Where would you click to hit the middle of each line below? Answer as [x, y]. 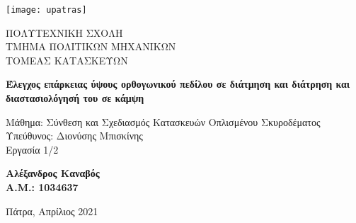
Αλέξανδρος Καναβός [53, 173]
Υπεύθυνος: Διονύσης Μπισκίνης [74, 136]
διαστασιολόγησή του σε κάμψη [75, 98]
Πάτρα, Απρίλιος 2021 [52, 211]
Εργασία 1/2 [32, 149]
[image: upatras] [46, 10]
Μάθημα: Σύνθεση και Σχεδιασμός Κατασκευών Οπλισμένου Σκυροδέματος [163, 121]
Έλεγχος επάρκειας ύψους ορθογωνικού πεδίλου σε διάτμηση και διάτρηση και [178, 84]
